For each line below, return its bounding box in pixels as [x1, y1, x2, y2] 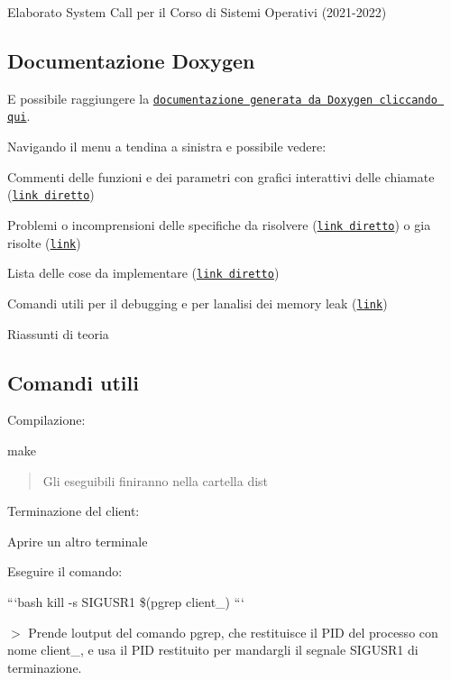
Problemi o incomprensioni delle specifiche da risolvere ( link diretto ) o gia [7, 215, 431, 234]
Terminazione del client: [7, 501, 140, 520]
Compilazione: [7, 410, 86, 429]
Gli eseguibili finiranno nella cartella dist [42, 471, 269, 490]
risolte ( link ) [7, 233, 81, 252]
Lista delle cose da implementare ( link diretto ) [7, 263, 280, 282]
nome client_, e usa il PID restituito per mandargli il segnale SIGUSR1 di [7, 640, 419, 659]
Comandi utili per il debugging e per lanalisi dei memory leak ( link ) [7, 293, 388, 312]
